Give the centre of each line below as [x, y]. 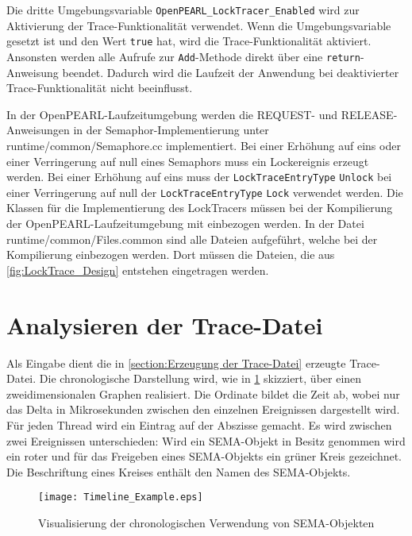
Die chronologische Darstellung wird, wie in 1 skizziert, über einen [200, 378]
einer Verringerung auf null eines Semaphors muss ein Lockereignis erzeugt [188, 161]
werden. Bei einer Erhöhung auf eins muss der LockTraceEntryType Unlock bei [199, 177]
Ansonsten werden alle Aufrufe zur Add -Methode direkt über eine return [183, 56]
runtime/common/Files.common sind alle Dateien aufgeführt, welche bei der [192, 239]
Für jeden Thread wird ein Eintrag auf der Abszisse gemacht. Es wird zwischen [199, 424]
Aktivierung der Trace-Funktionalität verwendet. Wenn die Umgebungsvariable [199, 25]
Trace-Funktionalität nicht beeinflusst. [100, 88]
